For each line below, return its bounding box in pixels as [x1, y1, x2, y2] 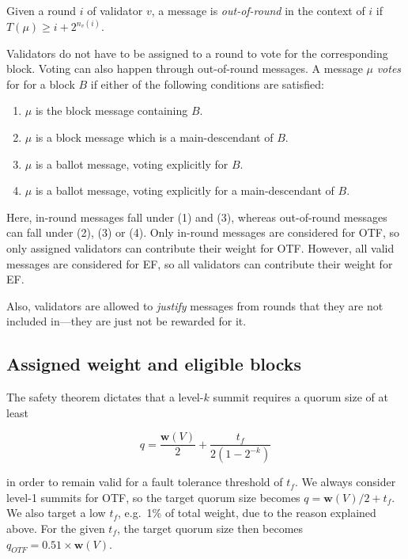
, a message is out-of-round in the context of [151, 2, 365, 18]
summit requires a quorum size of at [213, 389, 389, 405]
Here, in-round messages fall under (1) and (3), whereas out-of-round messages [6, 208, 387, 225]
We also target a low [6, 504, 106, 521]
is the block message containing [35, 102, 188, 119]
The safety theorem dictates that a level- [6, 389, 204, 405]
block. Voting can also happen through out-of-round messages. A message [6, 60, 363, 77]
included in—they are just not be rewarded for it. [6, 313, 247, 329]
